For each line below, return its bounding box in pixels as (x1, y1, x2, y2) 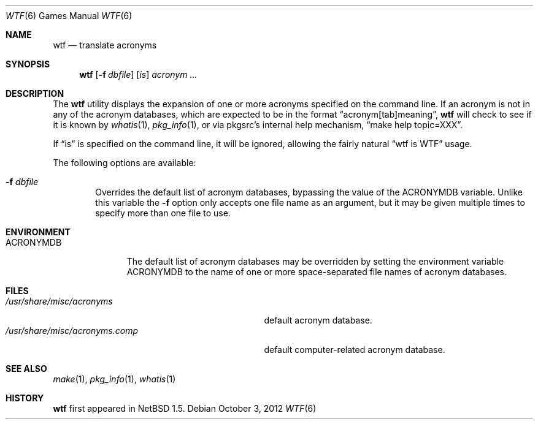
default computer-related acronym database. (264, 344, 445, 355)
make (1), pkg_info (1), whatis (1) (53, 374, 176, 384)
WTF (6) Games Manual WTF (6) (6, 10, 133, 21)
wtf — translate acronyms (53, 40, 157, 50)
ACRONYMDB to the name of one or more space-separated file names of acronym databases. (126, 267, 507, 277)
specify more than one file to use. (95, 208, 231, 218)
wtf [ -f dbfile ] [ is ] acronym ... (79, 69, 198, 80)
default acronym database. (264, 315, 372, 325)
